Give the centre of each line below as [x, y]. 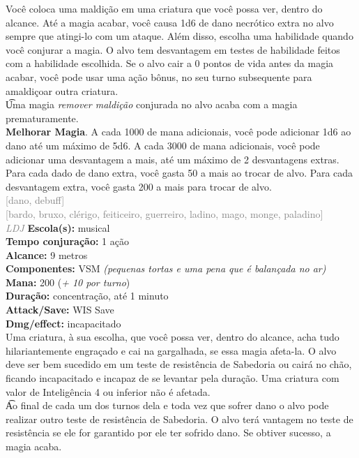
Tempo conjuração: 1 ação [67, 241]
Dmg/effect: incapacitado [63, 323]
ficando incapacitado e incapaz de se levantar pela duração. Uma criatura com [173, 378]
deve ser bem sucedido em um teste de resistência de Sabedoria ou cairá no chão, [179, 364]
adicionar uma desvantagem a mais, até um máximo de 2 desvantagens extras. [173, 159]
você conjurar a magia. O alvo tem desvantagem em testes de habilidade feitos [173, 49]
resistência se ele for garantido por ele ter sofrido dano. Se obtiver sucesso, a [168, 433]
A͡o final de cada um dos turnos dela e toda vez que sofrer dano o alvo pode [167, 405]
